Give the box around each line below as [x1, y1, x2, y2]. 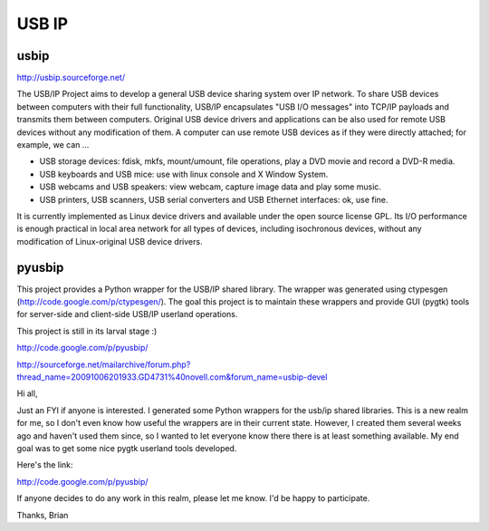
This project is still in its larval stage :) [16, 325, 158, 336]
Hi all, [16, 388, 38, 399]
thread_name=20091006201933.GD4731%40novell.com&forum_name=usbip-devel [16, 372, 328, 382]
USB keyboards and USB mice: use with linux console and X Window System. [39, 169, 329, 179]
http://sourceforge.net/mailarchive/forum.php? [16, 359, 191, 370]
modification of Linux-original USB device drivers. [16, 236, 203, 246]
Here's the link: [16, 459, 73, 470]
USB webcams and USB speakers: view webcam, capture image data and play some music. [39, 181, 382, 192]
